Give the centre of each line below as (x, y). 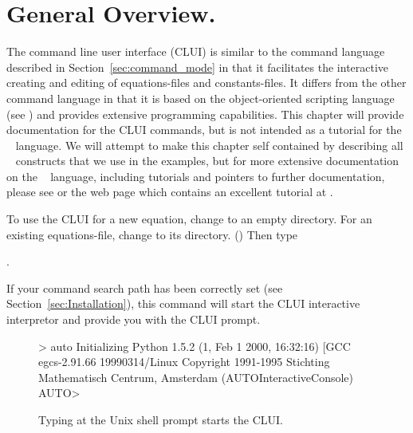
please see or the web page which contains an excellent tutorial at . (170, 192)
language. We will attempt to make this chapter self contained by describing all (209, 145)
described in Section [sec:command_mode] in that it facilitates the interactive (198, 67)
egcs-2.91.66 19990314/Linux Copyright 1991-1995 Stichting (184, 362)
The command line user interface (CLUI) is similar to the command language (196, 51)
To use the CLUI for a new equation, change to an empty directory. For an (189, 219)
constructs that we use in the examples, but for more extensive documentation (207, 161)
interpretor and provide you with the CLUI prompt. (134, 319)
